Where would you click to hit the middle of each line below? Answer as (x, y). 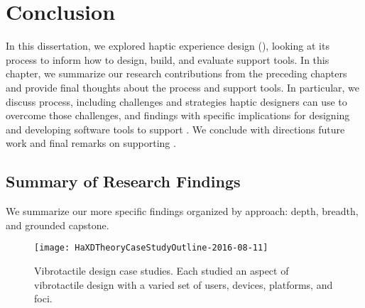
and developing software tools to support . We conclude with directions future (175, 129)
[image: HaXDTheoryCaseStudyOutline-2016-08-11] (151, 248)
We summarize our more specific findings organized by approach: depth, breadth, (182, 211)
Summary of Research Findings (123, 181)
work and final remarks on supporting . (91, 143)
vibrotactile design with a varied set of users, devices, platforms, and (184, 284)
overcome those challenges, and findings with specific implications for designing (178, 115)
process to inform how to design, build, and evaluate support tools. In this (168, 59)
